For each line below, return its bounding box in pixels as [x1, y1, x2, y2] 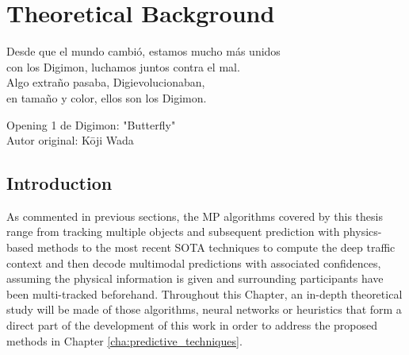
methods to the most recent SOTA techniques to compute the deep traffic [36, 239, 396, 256]
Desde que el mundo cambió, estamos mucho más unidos [6, 43, 281, 60]
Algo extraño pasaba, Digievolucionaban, [6, 74, 205, 91]
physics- [343, 223, 382, 240]
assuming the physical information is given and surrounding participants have [6, 270, 384, 287]
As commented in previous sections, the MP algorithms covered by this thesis [6, 207, 383, 224]
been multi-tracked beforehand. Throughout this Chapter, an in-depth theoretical [6, 285, 403, 302]
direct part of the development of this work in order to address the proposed [6, 317, 378, 334]
